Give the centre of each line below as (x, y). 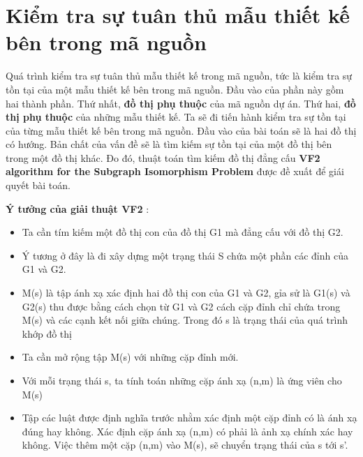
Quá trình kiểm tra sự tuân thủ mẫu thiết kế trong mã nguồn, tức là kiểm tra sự (179, 76)
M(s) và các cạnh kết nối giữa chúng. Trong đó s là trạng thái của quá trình (185, 320)
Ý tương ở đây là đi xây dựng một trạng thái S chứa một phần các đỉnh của (185, 255)
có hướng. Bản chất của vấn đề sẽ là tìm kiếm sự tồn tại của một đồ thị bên (169, 144)
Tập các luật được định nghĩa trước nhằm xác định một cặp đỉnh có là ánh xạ (190, 418)
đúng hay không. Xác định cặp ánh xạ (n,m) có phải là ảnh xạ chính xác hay (187, 431)
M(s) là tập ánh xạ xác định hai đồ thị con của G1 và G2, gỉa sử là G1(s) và (186, 293)
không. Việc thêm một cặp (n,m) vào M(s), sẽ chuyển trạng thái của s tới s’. (185, 445)
